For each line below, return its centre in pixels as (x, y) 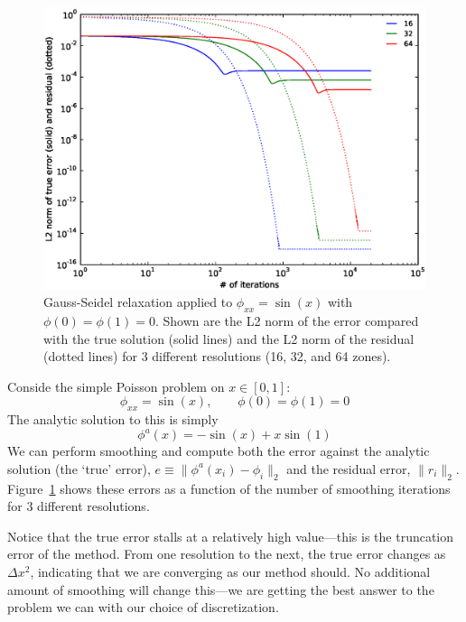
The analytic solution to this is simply (113, 419)
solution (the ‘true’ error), (79, 468)
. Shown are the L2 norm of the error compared (287, 320)
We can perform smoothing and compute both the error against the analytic (219, 451)
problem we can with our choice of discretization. (143, 607)
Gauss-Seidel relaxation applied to (138, 302)
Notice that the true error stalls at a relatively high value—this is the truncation (231, 536)
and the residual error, (349, 468)
